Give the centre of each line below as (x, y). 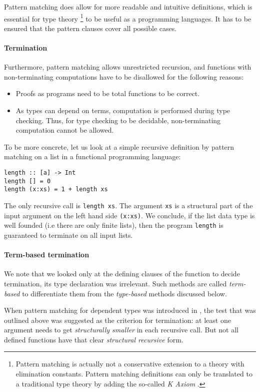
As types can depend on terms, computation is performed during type (123, 110)
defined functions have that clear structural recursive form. (94, 339)
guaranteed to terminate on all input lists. (68, 235)
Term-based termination (47, 255)
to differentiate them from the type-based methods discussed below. (124, 293)
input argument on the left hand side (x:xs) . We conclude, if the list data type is (129, 215)
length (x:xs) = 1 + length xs (56, 189)
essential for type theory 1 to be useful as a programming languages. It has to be (128, 18)
